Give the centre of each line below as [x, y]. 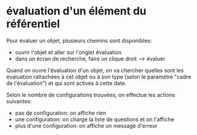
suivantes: [19, 101]
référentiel [33, 24]
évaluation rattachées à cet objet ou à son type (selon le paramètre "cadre [99, 77]
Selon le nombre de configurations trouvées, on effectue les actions [91, 95]
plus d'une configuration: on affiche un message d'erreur [86, 125]
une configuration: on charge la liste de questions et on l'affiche [95, 119]
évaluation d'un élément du [76, 11]
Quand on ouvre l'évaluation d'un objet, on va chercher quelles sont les [95, 70]
